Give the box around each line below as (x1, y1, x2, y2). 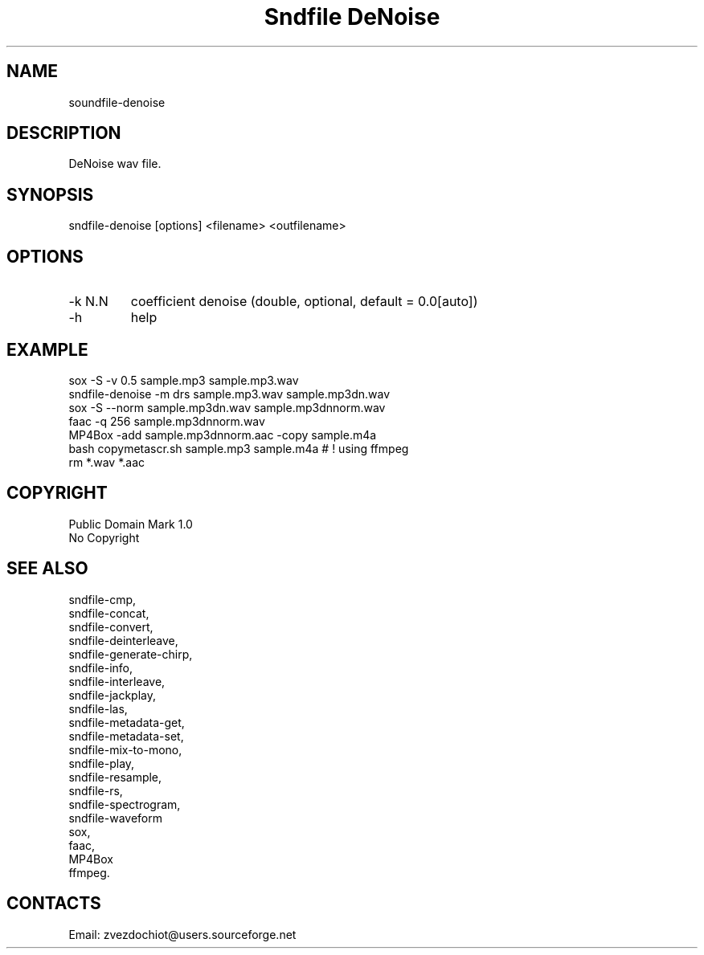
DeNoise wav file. (68, 157, 162, 171)
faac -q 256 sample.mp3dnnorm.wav (68, 414, 265, 428)
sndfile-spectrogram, (68, 797, 181, 811)
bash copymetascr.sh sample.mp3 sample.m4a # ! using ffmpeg (68, 441, 409, 455)
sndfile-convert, (68, 619, 153, 634)
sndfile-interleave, (68, 674, 166, 688)
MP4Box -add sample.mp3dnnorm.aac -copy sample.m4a (68, 427, 377, 442)
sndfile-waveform (68, 810, 162, 825)
